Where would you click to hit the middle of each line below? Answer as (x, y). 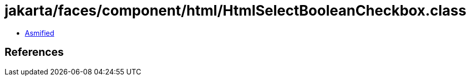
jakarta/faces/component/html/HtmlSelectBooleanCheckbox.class (236, 11)
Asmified (40, 33)
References (34, 52)
